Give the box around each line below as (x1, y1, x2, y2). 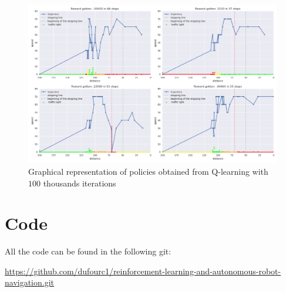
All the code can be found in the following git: (5, 245, 171, 257)
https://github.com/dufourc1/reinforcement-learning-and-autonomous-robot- (5, 264, 281, 277)
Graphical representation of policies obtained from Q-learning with (28, 165, 268, 177)
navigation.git (5, 276, 55, 288)
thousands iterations (43, 176, 116, 189)
